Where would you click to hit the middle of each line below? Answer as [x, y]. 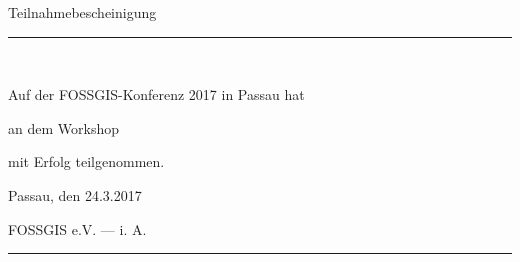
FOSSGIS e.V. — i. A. [77, 228]
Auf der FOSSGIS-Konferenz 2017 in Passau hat [156, 94]
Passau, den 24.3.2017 [75, 194]
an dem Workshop [63, 127]
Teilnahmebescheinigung [82, 12]
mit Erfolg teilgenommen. [86, 161]
